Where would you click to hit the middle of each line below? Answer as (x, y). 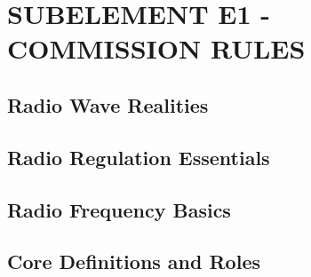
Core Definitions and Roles (134, 261)
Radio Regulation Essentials (139, 157)
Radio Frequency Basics (119, 209)
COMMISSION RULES (156, 48)
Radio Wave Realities (108, 104)
